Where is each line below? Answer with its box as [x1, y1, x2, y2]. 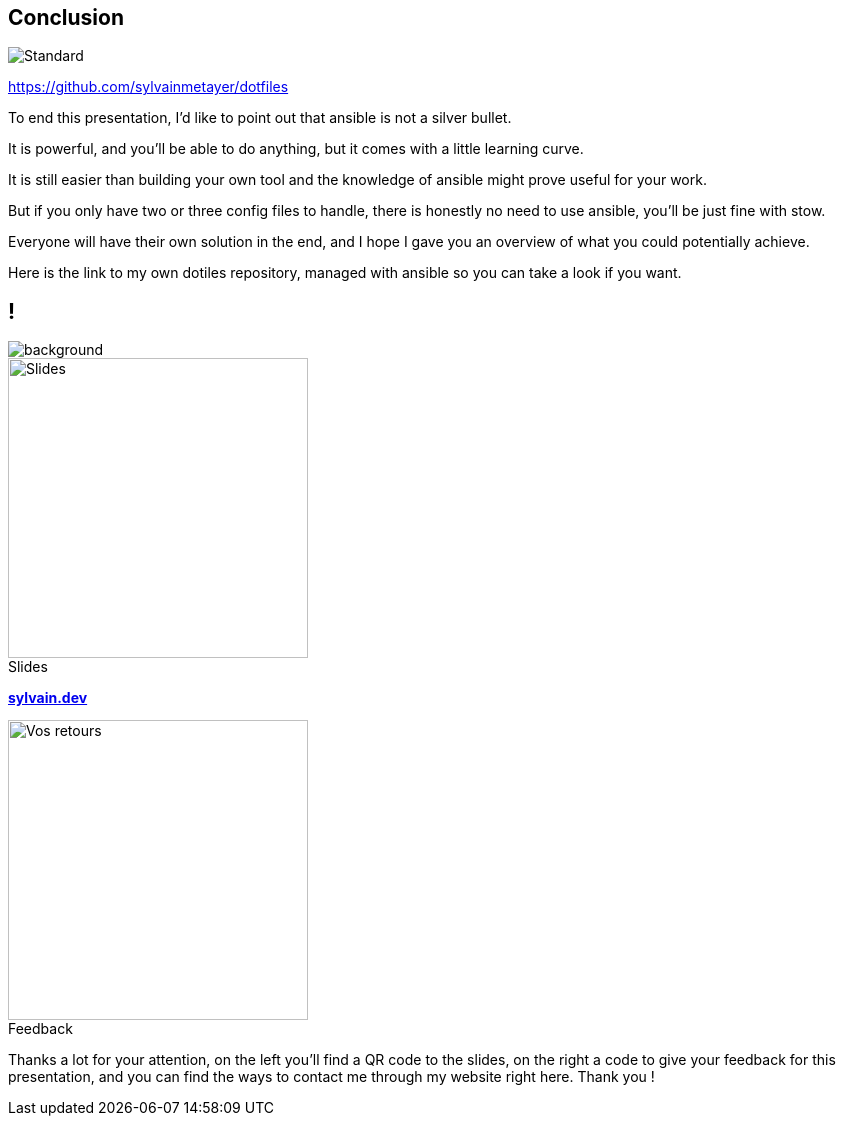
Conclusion [8, 5, 125, 30]
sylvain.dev [8, 689, 88, 707]
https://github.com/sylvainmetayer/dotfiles [8, 78, 289, 96]
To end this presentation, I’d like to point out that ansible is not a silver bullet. [8, 109, 512, 127]
